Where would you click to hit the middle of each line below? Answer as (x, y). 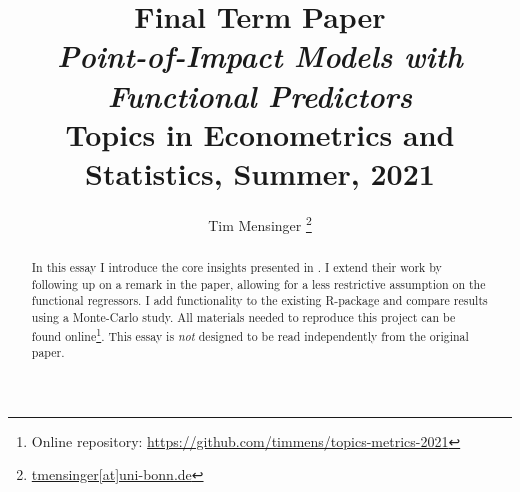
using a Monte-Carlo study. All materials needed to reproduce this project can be (243, 316)
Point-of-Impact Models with (260, 56)
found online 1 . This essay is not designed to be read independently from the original (250, 334)
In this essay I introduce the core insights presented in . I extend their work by (236, 266)
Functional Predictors (260, 95)
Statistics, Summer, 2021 (260, 172)
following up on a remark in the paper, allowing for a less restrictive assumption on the (258, 283)
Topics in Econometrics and (260, 133)
